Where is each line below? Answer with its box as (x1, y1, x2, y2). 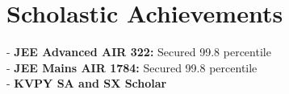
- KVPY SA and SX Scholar (6, 75, 167, 92)
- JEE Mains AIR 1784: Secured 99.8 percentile (6, 59, 258, 76)
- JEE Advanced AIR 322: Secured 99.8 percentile (6, 43, 271, 60)
